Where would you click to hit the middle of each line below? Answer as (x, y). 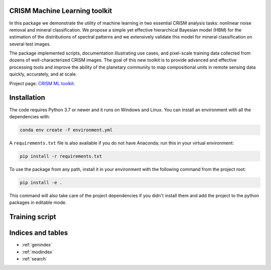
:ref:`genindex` (37, 245)
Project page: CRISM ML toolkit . (42, 83)
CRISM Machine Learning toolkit (61, 11)
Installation (27, 98)
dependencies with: (30, 116)
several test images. (30, 44)
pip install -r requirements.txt (61, 156)
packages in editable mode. (38, 202)
